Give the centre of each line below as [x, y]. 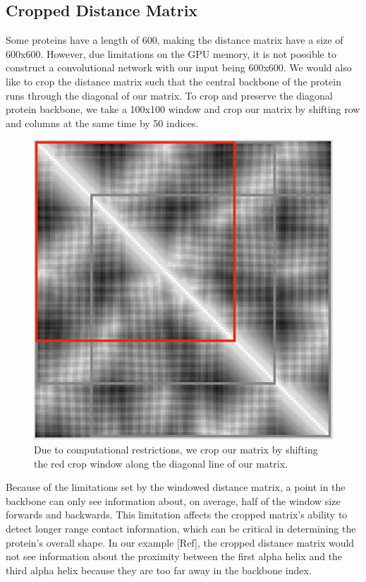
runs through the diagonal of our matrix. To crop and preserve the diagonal [169, 95]
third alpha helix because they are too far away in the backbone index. [159, 570]
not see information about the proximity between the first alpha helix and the [174, 556]
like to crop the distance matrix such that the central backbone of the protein [173, 81]
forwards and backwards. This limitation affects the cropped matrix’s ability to [177, 515]
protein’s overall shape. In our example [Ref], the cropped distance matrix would [180, 542]
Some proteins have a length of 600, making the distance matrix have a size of [175, 40]
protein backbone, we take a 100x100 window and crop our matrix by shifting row [183, 109]
